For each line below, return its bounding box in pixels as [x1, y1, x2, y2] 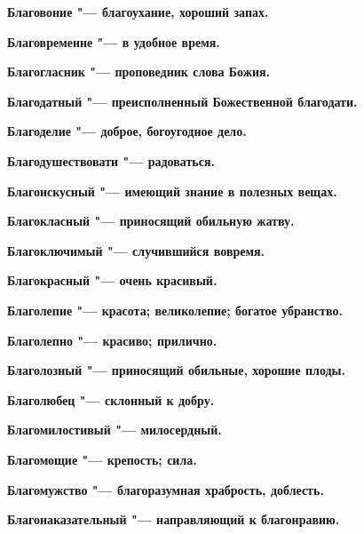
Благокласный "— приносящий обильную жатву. [7, 211, 295, 230]
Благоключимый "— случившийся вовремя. [7, 241, 265, 259]
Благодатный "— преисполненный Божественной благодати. [7, 92, 358, 110]
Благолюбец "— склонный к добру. [7, 390, 215, 409]
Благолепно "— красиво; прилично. [7, 331, 218, 349]
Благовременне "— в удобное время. [7, 32, 220, 51]
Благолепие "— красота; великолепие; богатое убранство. [7, 300, 343, 319]
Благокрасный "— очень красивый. [7, 271, 218, 290]
